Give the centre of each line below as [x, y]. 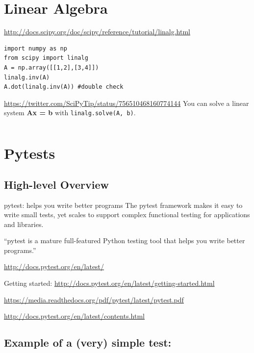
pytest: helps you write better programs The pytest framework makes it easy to [123, 205]
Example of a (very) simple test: [88, 342]
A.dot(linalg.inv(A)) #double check [64, 87]
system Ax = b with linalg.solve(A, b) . [70, 113]
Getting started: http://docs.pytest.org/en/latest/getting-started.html [109, 283]
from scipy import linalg [46, 58]
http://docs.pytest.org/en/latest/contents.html [74, 316]
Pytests [30, 153]
